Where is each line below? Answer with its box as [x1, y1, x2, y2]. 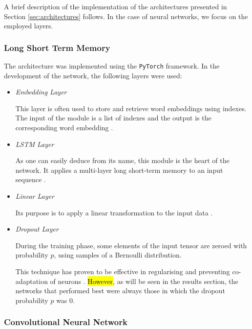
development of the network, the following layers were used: [4, 70, 182, 80]
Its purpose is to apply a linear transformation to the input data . [15, 207, 213, 217]
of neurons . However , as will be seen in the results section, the [50, 276, 238, 286]
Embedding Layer [15, 87, 67, 97]
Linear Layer [15, 191, 54, 201]
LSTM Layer [15, 139, 54, 149]
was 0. [56, 295, 75, 305]
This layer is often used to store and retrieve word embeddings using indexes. [15, 103, 247, 113]
